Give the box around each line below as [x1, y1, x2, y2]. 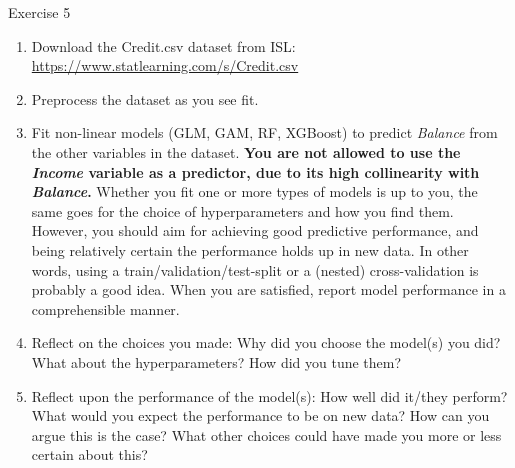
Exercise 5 [8, 2, 71, 22]
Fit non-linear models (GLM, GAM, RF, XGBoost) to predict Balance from [31, 122, 498, 143]
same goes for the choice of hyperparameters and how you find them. [31, 200, 454, 221]
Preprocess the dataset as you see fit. [31, 88, 259, 109]
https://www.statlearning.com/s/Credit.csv [31, 55, 299, 76]
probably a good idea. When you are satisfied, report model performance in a [31, 279, 506, 300]
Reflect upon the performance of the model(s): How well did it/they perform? [31, 385, 508, 406]
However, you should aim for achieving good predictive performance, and [31, 220, 479, 241]
